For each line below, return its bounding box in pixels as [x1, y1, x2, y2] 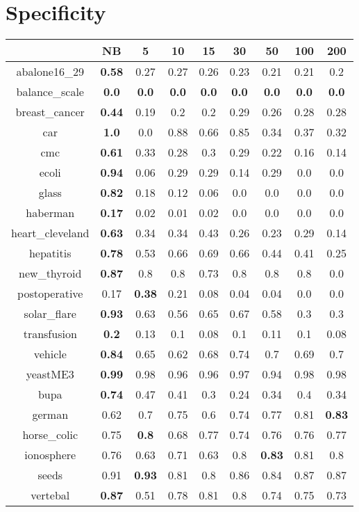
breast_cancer [15, 104, 85, 120]
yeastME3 [26, 366, 74, 383]
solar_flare [24, 305, 76, 322]
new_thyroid [19, 265, 82, 282]
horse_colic [22, 426, 78, 443]
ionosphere [24, 447, 76, 463]
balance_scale [16, 83, 84, 100]
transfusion [23, 326, 77, 342]
